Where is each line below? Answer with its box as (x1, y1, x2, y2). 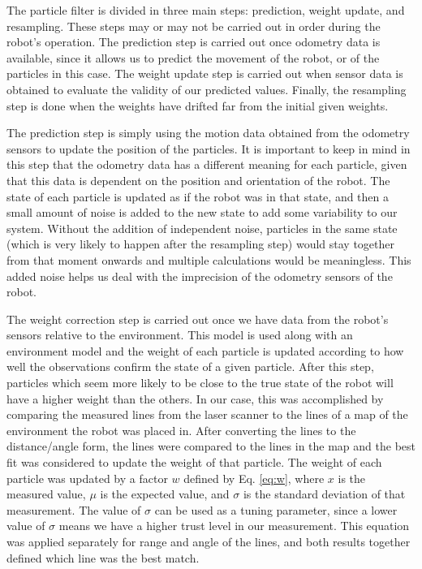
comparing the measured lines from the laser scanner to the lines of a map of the (6, 406, 408, 423)
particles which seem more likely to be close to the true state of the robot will (6, 374, 394, 391)
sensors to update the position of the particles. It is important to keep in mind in (6, 140, 411, 157)
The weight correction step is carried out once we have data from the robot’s (6, 310, 389, 327)
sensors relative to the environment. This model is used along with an (6, 326, 353, 343)
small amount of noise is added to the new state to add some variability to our (6, 204, 398, 221)
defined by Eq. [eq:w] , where (183, 469, 325, 486)
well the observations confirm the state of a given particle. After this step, (6, 358, 374, 375)
